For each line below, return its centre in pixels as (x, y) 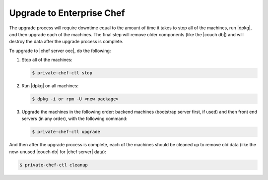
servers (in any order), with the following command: (74, 119)
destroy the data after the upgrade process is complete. (66, 42)
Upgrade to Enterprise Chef (67, 13)
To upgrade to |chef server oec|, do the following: (60, 51)
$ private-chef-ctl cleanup (54, 165)
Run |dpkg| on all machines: (50, 86)
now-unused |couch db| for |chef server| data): (58, 152)
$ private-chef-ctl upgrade (66, 132)
